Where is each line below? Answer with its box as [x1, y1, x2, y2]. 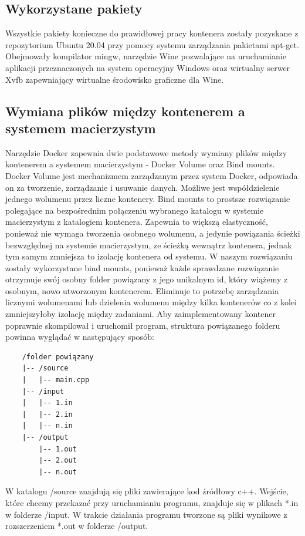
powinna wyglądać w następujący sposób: [5, 331, 154, 343]
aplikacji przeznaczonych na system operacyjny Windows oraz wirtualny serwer [5, 61, 290, 73]
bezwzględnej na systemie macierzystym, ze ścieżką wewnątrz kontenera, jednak [5, 238, 292, 251]
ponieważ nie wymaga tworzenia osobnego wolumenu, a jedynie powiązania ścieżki [5, 227, 300, 239]
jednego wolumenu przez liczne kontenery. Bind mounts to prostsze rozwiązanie [5, 193, 290, 205]
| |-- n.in [22, 422, 73, 430]
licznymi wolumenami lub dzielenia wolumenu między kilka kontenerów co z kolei [5, 296, 297, 308]
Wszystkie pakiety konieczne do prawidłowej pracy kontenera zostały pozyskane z [5, 27, 299, 39]
